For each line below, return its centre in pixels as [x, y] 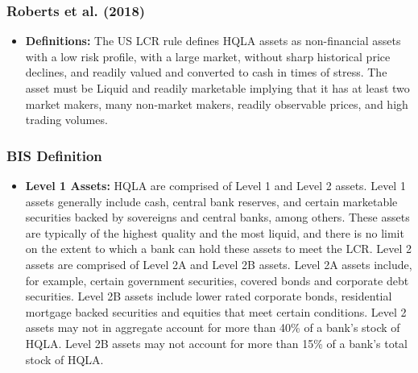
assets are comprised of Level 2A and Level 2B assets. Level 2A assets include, [219, 264]
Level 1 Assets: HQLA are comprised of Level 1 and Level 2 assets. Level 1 [215, 185]
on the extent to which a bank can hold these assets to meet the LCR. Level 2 [218, 249]
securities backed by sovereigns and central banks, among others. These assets [217, 217]
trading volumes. [66, 120]
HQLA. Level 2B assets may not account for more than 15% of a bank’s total [216, 343]
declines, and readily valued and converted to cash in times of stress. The [206, 72]
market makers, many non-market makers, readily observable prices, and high [217, 104]
